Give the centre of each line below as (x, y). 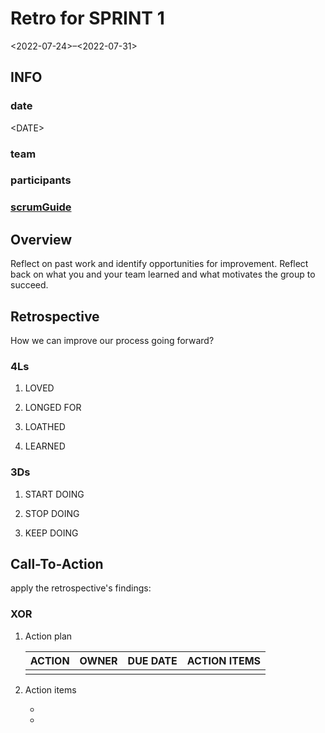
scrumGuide (41, 207)
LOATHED (45, 427)
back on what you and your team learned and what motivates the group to (163, 274)
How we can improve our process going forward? (112, 341)
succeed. (29, 285)
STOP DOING (52, 513)
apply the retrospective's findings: (81, 588)
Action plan (48, 636)
